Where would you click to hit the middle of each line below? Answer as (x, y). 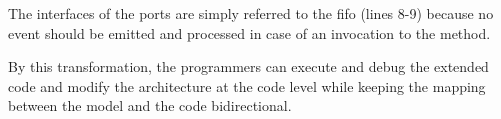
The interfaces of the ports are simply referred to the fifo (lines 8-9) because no (251, 13)
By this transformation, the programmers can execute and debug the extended (248, 66)
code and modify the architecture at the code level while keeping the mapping (247, 85)
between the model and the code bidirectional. (150, 105)
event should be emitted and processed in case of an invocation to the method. (249, 32)
